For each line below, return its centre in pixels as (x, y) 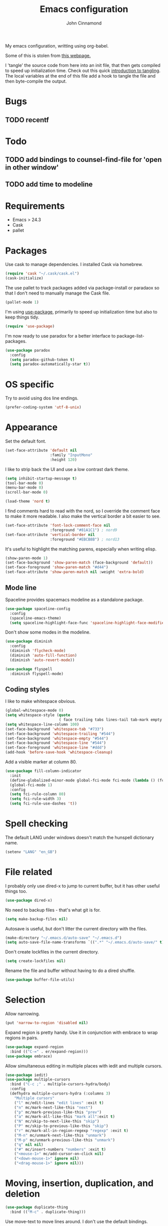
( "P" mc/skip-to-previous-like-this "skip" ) (61, 1126)
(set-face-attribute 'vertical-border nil (50, 534)
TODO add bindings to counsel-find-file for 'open (83, 160)
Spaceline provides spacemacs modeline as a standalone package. (74, 599)
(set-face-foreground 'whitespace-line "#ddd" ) (56, 748)
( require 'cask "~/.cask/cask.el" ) (42, 273)
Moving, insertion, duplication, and (79, 1183)
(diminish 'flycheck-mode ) (38, 651)
